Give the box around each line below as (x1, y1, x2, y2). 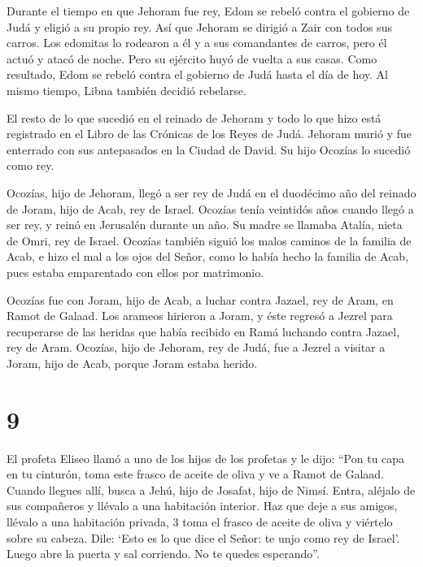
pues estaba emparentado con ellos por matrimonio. (7, 263, 264, 280)
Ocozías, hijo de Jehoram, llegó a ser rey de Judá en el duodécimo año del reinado (7, 184, 416, 201)
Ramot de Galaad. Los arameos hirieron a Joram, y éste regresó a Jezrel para (7, 307, 393, 324)
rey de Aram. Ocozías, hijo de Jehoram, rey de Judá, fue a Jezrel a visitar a (7, 339, 386, 356)
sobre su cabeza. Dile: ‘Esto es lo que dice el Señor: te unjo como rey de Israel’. (7, 529, 400, 546)
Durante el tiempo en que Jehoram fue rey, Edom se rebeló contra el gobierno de (7, 2, 410, 19)
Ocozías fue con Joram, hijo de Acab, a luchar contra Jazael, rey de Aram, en (7, 291, 394, 308)
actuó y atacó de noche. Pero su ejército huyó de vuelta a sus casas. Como (7, 50, 377, 67)
